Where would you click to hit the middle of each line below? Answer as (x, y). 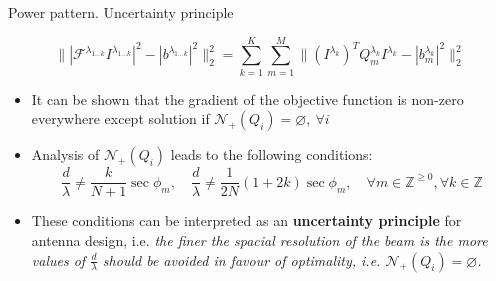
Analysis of (65, 154)
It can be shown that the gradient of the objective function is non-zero (247, 98)
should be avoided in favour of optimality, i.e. (241, 259)
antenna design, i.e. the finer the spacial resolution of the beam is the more (259, 239)
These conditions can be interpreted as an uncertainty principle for (246, 220)
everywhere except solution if (120, 118)
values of (58, 259)
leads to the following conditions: (271, 154)
